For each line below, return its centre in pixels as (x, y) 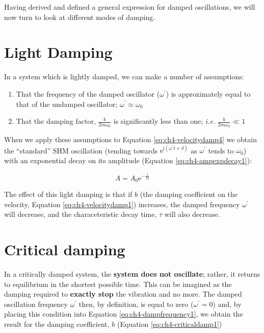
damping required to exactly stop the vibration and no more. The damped (123, 294)
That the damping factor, (56, 121)
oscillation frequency (36, 304)
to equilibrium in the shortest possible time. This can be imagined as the (118, 284)
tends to (221, 150)
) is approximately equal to (208, 93)
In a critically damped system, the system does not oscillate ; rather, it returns (132, 273)
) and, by (227, 304)
